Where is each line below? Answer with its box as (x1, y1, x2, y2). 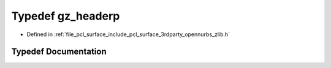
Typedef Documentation (11, 47, 107, 57)
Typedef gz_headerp (11, 9, 120, 23)
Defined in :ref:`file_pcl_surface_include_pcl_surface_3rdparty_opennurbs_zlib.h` (26, 31, 230, 38)
